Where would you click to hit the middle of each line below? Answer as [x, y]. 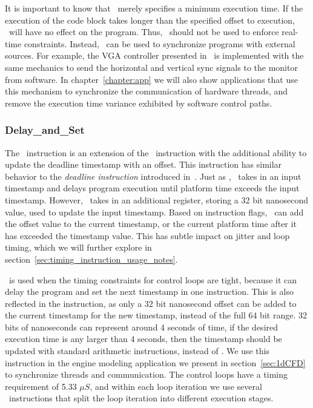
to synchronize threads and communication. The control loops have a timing [147, 374]
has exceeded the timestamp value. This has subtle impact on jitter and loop [147, 235]
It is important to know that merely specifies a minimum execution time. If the [154, 8]
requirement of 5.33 [41, 386]
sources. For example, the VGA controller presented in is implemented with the [154, 55]
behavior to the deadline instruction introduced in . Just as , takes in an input [153, 176]
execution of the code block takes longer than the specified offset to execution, [150, 20]
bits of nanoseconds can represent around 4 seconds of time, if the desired [142, 327]
